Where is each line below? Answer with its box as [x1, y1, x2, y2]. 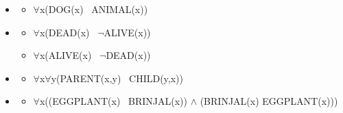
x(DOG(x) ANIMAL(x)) [39, 2, 148, 16]
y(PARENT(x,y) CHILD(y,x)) [51, 71, 184, 85]
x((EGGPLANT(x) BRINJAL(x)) [39, 94, 188, 108]
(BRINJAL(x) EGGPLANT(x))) [200, 94, 338, 108]
